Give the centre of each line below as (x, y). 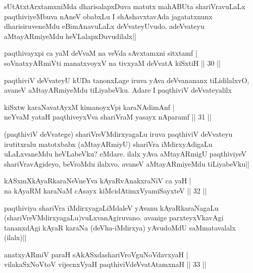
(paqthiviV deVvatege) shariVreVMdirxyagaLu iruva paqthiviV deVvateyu (118, 133)
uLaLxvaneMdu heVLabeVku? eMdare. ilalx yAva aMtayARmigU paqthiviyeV (125, 154)
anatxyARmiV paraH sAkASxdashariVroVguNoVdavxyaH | (96, 254)
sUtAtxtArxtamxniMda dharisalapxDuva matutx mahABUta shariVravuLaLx (125, 6)
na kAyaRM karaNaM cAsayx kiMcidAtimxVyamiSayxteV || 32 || (106, 190)
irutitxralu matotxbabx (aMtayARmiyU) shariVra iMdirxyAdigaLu (108, 144)
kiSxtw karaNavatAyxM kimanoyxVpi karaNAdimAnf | (89, 107)
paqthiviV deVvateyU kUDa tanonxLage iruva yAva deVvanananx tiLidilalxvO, (127, 80)
